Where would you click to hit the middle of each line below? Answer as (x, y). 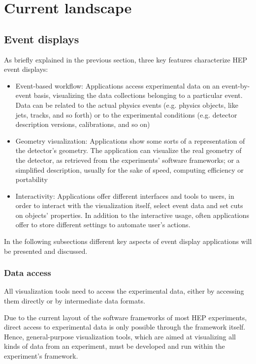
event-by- (236, 85)
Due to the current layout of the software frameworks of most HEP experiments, (126, 317)
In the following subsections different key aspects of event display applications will (128, 241)
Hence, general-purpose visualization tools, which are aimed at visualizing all (120, 336)
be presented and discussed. (46, 251)
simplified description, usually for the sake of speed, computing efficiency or (129, 169)
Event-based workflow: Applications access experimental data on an (118, 85)
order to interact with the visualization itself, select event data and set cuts (129, 205)
